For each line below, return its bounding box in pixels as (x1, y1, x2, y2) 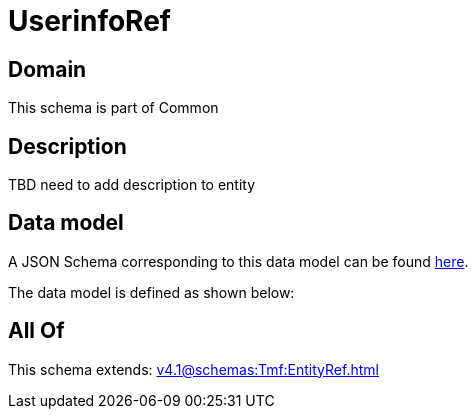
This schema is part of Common (8, 99, 219, 117)
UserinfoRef (8, 4, 171, 38)
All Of (8, 318, 65, 344)
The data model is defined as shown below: (8, 283, 295, 301)
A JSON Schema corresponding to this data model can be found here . (8, 252, 469, 270)
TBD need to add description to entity (8, 176, 256, 194)
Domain (8, 56, 87, 82)
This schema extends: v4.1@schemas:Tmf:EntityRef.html (8, 360, 379, 378)
